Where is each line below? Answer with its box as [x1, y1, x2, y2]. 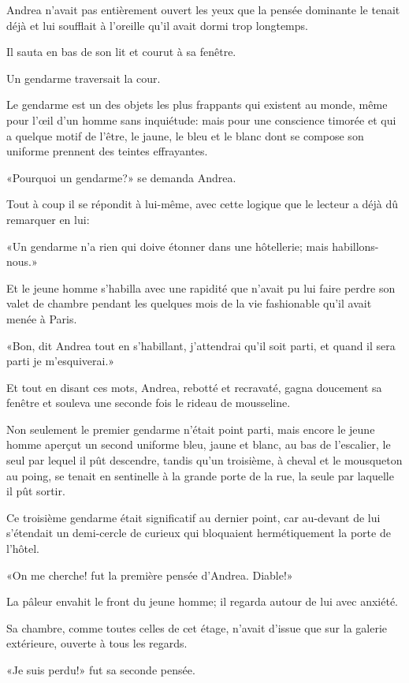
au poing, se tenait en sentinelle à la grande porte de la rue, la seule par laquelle [6, 467, 394, 483]
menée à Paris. [6, 310, 77, 327]
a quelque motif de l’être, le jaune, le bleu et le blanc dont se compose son [6, 127, 364, 144]
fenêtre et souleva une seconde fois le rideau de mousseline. [6, 394, 291, 411]
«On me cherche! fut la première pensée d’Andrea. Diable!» [6, 566, 293, 583]
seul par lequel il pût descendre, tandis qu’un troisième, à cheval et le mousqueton [6, 452, 403, 468]
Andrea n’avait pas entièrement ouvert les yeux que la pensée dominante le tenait [6, 2, 400, 17]
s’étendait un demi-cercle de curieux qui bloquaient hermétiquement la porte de [6, 524, 391, 541]
